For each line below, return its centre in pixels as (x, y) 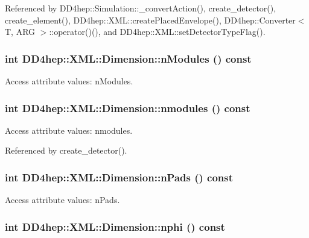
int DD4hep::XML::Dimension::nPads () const (119, 177)
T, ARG (20, 32)
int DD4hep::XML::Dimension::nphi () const (115, 226)
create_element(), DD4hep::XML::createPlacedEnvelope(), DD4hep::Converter (150, 20)
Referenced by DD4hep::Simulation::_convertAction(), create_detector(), (141, 8)
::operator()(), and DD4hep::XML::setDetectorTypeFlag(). (157, 32)
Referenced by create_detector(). (66, 150)
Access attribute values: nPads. (62, 200)
